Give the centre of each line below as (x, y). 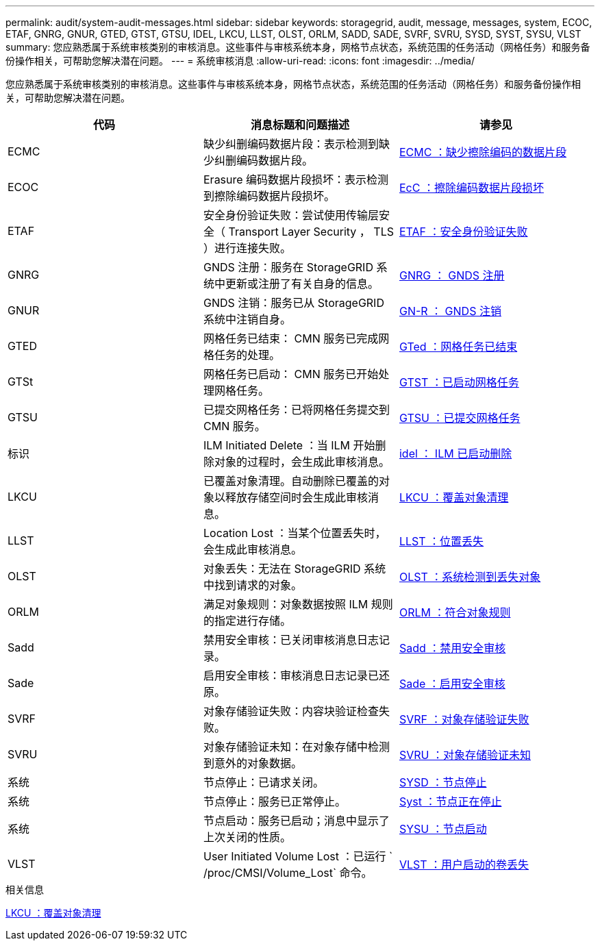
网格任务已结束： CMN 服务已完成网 (296, 338)
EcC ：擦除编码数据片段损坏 (471, 188)
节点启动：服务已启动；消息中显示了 (296, 821)
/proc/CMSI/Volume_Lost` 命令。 (288, 873)
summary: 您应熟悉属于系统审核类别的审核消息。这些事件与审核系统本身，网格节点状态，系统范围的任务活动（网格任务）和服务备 (298, 47)
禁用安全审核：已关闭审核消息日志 (291, 640)
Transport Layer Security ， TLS (311, 232)
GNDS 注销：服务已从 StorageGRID (293, 303)
